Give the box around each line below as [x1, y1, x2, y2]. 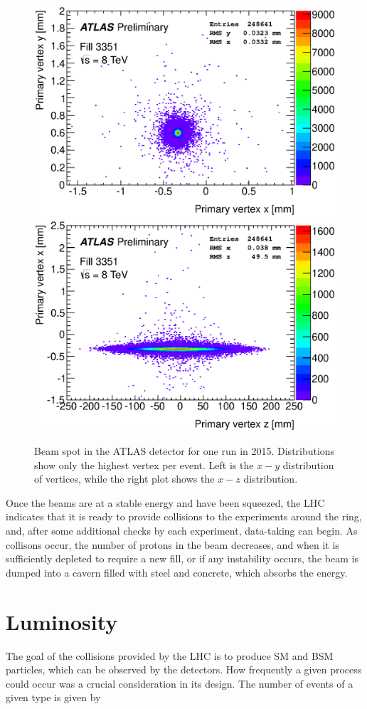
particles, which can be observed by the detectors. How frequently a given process [6, 662, 362, 677]
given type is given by [6, 690, 101, 705]
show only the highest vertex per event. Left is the [34, 457, 254, 472]
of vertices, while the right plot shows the [34, 471, 215, 486]
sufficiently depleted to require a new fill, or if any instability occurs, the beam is [6, 551, 358, 566]
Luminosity [6, 606, 118, 636]
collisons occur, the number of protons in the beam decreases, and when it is [6, 537, 339, 552]
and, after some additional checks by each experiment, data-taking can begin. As [6, 523, 358, 538]
